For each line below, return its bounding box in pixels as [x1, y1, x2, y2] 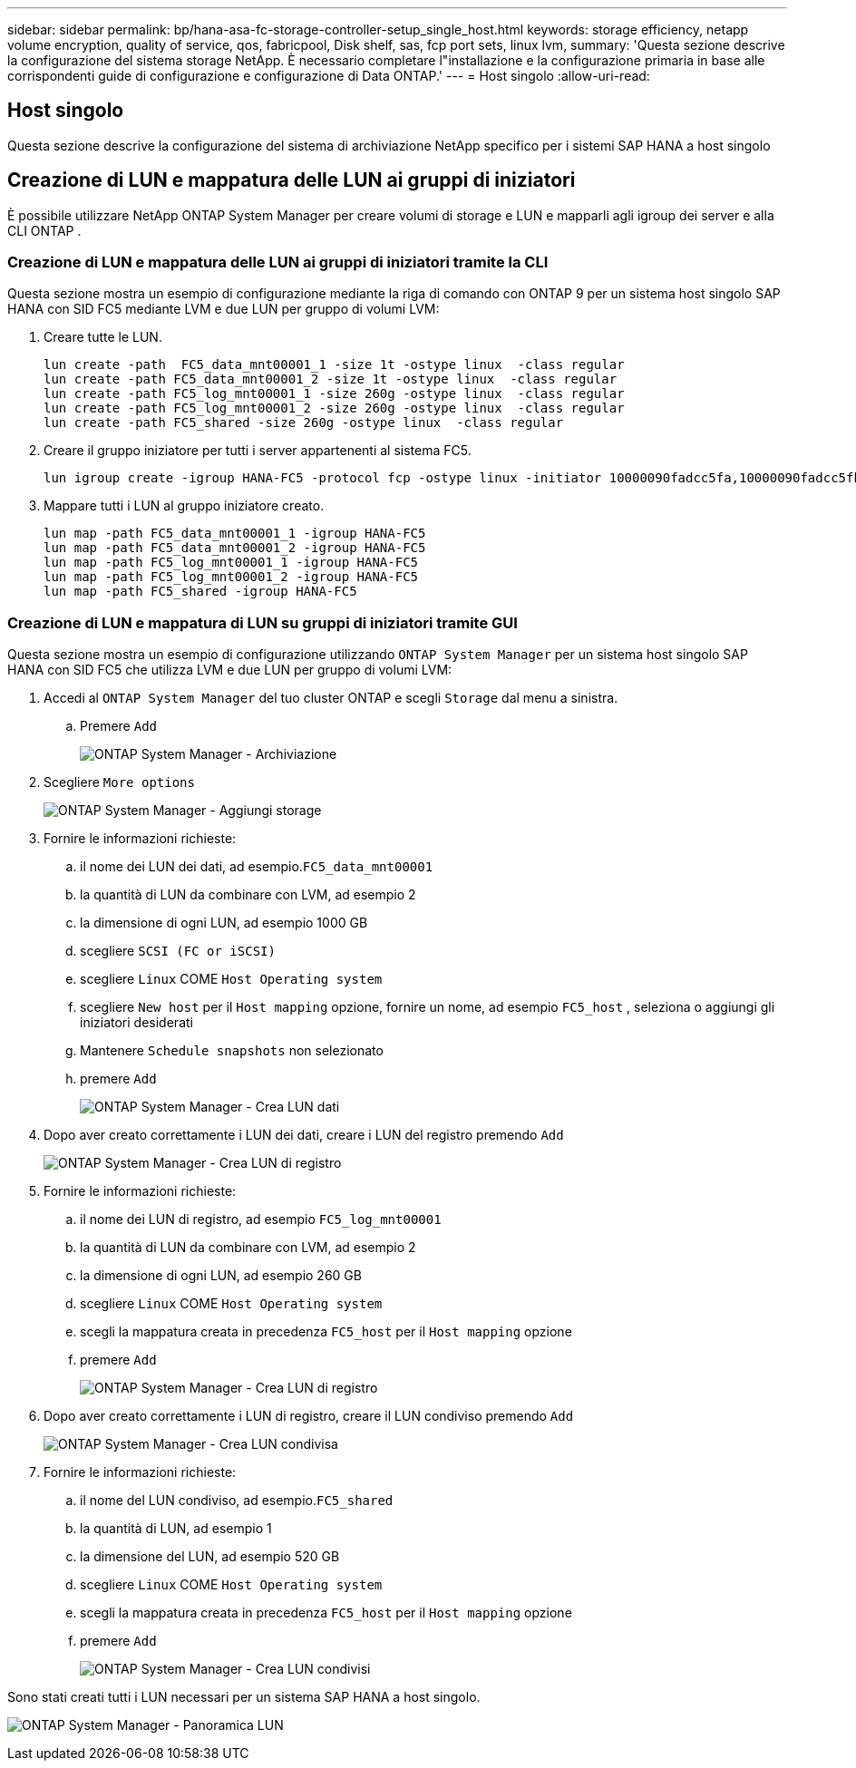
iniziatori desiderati [80, 1015, 193, 1031]
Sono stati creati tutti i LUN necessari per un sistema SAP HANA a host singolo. [7, 1689, 481, 1705]
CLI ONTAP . [7, 222, 82, 238]
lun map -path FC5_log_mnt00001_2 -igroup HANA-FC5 [44, 569, 419, 585]
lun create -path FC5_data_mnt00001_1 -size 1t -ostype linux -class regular [44, 357, 625, 373]
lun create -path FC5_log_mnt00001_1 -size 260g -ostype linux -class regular [44, 386, 625, 402]
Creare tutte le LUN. [44, 329, 162, 345]
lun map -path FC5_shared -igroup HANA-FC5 [44, 584, 357, 599]
